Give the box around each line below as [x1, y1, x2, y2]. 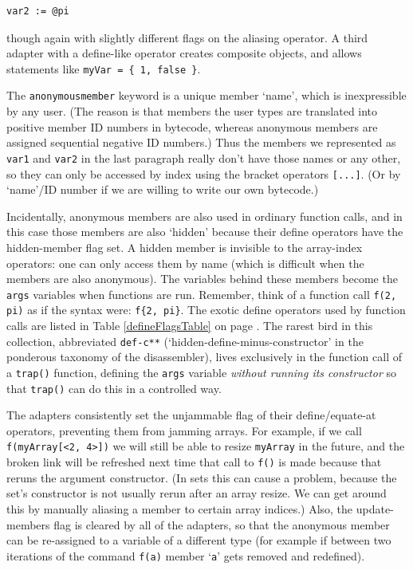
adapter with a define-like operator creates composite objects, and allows [6, 45, 362, 61]
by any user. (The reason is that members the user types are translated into [6, 103, 378, 120]
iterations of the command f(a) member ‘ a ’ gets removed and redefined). [6, 547, 365, 564]
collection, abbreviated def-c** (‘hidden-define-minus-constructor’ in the [6, 332, 364, 349]
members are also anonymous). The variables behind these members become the [6, 270, 398, 287]
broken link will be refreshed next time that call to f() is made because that [6, 454, 382, 470]
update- [356, 500, 394, 517]
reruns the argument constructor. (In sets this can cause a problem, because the [6, 469, 397, 485]
